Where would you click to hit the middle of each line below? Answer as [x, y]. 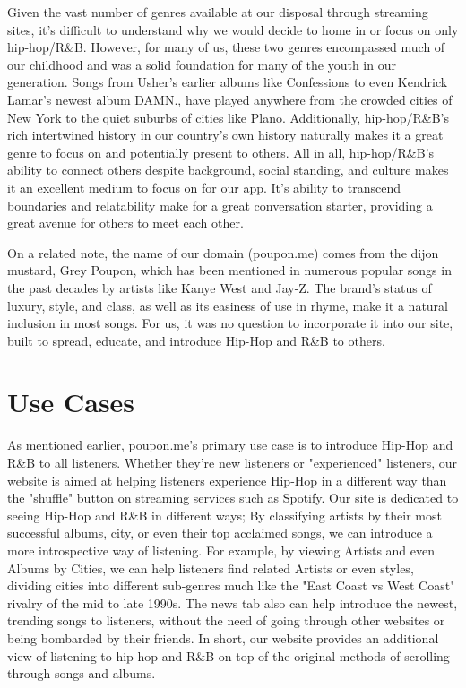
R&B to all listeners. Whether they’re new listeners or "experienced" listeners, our [232, 462]
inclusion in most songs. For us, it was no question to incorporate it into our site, [230, 323]
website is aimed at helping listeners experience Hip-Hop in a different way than [227, 480]
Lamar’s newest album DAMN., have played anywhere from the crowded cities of [230, 99]
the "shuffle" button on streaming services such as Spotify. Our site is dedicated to [233, 498]
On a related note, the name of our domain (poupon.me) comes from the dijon [223, 252]
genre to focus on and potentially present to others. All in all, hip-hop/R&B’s [221, 152]
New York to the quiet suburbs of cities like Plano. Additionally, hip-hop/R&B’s [228, 117]
